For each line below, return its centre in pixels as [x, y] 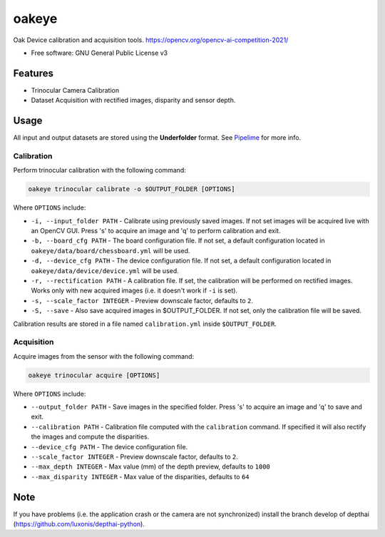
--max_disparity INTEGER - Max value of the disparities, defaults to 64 [140, 476]
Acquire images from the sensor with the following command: [104, 356]
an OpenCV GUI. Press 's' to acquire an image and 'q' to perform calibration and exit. [156, 231]
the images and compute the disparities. [90, 437]
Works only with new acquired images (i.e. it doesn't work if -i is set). [134, 291]
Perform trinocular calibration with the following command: [100, 170]
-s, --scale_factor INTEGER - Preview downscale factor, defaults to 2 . [142, 300]
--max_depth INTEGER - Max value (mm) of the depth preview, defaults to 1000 [150, 466]
